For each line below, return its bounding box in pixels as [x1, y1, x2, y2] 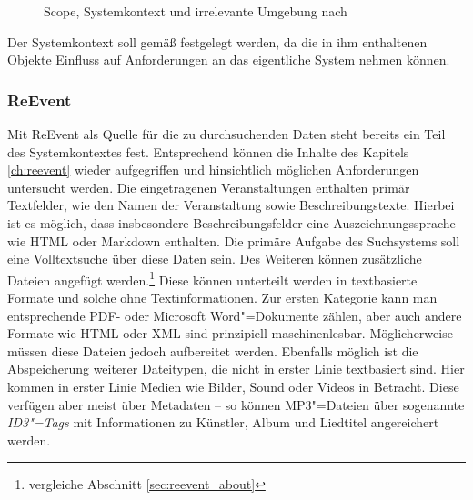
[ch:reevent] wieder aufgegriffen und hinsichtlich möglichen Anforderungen [7, 160, 419, 179]
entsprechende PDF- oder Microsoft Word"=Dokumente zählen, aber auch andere [7, 305, 462, 325]
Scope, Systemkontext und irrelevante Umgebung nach [44, 2, 347, 20]
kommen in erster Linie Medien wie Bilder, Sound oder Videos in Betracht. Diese [7, 376, 459, 395]
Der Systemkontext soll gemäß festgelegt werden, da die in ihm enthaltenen [7, 32, 428, 51]
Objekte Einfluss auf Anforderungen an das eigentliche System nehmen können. [7, 50, 450, 69]
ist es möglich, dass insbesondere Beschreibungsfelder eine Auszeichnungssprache [7, 213, 456, 232]
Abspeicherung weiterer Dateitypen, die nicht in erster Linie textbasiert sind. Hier [7, 359, 465, 378]
